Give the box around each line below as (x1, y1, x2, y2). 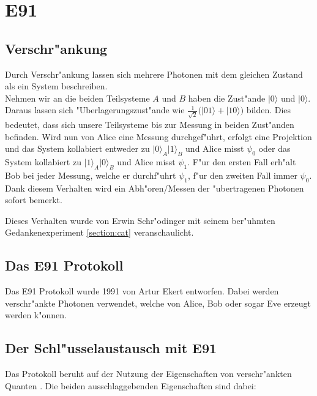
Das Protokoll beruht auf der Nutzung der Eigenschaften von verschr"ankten (5, 367, 292, 380)
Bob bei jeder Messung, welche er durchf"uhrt (5, 168, 176, 181)
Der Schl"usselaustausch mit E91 (5, 338, 217, 357)
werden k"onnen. (5, 308, 67, 321)
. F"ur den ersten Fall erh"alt (187, 155, 296, 168)
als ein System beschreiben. (5, 80, 108, 92)
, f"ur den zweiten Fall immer (188, 168, 297, 181)
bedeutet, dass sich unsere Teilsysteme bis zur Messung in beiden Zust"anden (5, 118, 294, 131)
